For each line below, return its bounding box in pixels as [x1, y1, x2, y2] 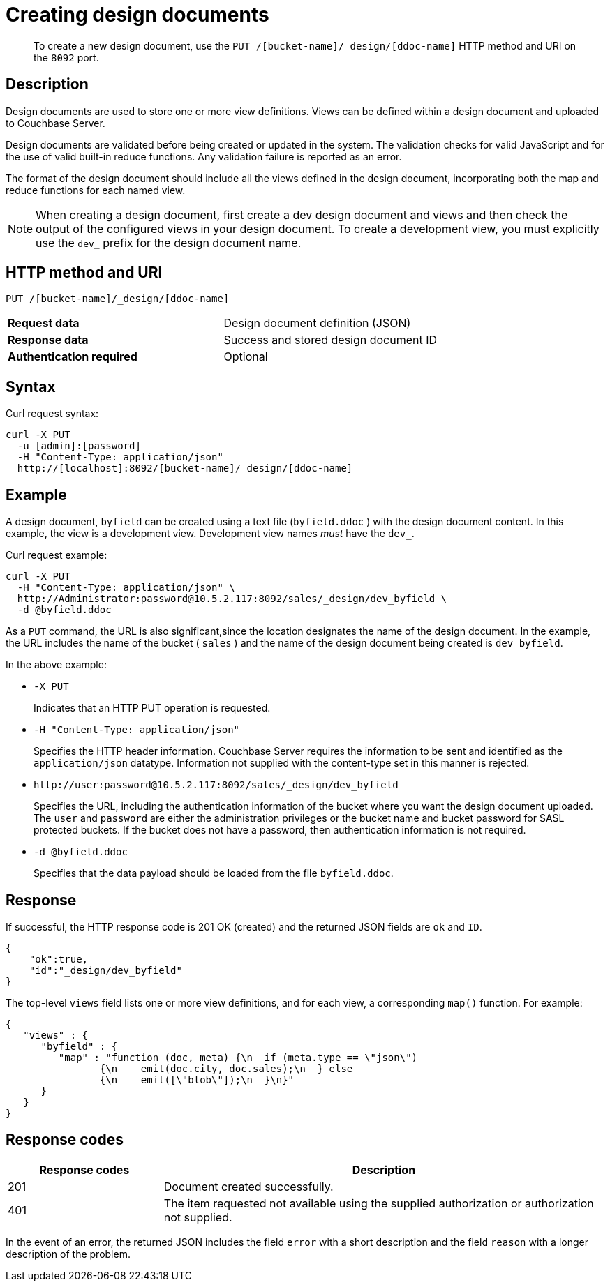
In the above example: [6, 658, 107, 671]
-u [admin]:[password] [17, 440, 141, 452]
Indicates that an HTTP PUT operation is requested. [34, 702, 271, 714]
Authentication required [8, 349, 137, 364]
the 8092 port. [34, 51, 99, 63]
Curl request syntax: [6, 407, 99, 420]
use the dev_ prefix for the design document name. [36, 235, 302, 250]
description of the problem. [6, 1247, 131, 1260]
